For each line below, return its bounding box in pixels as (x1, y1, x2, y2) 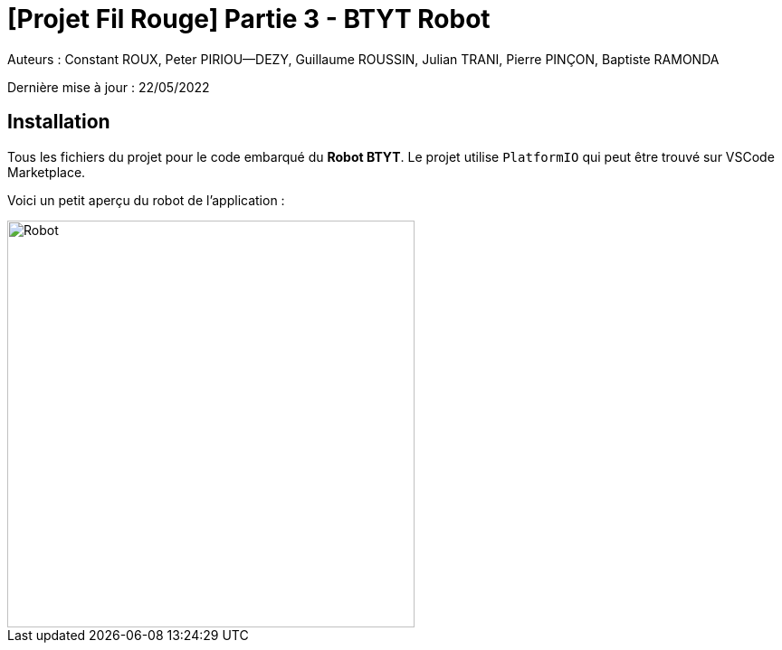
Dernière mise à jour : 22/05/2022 (7, 79, 210, 95)
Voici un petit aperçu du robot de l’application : (7, 192, 285, 208)
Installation (7, 110, 110, 134)
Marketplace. (7, 164, 86, 180)
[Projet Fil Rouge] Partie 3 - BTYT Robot (7, 4, 491, 34)
